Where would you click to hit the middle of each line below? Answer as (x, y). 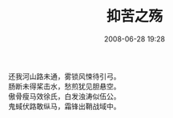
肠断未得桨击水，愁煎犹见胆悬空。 (64, 86)
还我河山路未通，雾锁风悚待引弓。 (64, 76)
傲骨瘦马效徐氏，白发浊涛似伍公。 (64, 96)
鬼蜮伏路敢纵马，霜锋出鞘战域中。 (64, 106)
